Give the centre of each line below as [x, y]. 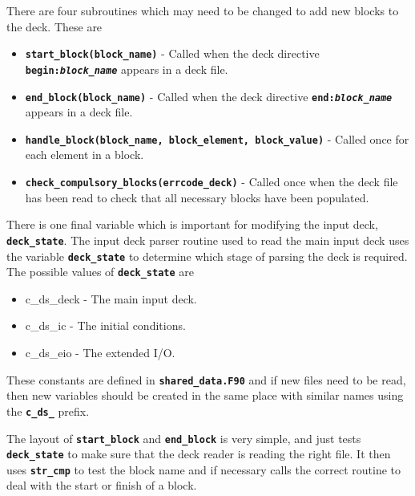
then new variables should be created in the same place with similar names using [205, 395]
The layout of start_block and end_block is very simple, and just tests [184, 438]
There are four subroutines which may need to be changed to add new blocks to [203, 10]
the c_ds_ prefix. [48, 411]
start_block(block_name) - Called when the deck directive [172, 53]
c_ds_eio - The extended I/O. [100, 352]
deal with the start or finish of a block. [102, 485]
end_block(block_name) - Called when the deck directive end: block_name [209, 96]
